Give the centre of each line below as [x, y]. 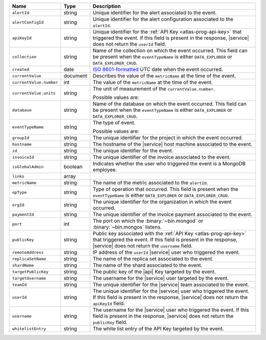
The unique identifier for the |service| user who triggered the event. [171, 291]
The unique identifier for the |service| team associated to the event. [171, 285]
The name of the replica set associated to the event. [153, 259]
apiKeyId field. [109, 303]
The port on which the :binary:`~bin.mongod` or [148, 221]
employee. [105, 170]
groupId [21, 138]
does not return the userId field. [130, 44]
